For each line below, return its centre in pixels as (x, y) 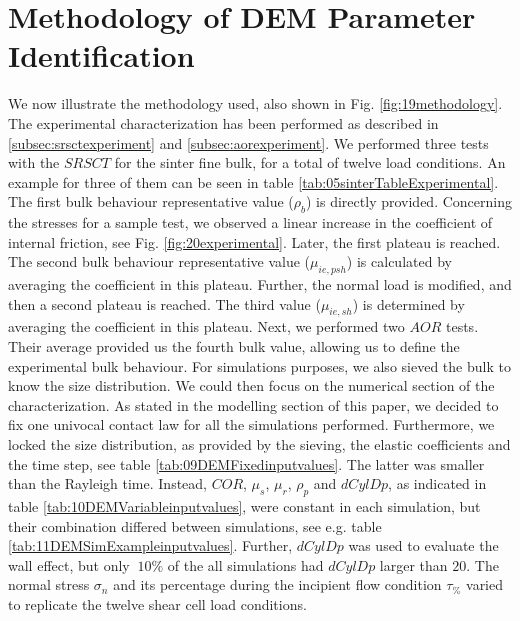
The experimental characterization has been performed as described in (223, 122)
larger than (413, 564)
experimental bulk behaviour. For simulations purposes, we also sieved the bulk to (259, 365)
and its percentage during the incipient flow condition (277, 584)
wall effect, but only (69, 564)
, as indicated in (437, 483)
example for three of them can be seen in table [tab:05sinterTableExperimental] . (253, 181)
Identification (101, 55)
